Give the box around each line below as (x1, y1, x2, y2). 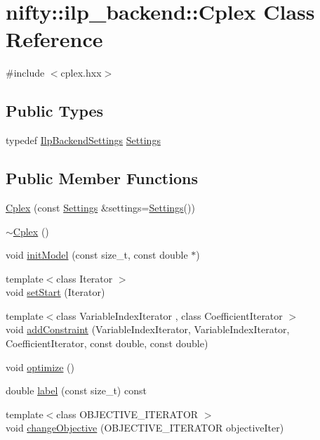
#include (6, 65, 45, 80)
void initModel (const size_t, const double (6, 247, 188, 262)
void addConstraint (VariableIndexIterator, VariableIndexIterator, (6, 322, 290, 337)
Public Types (6, 100, 104, 122)
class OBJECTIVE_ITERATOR (56, 406, 199, 421)
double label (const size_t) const (6, 383, 147, 398)
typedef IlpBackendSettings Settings (6, 133, 161, 148)
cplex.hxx (60, 65, 102, 80)
